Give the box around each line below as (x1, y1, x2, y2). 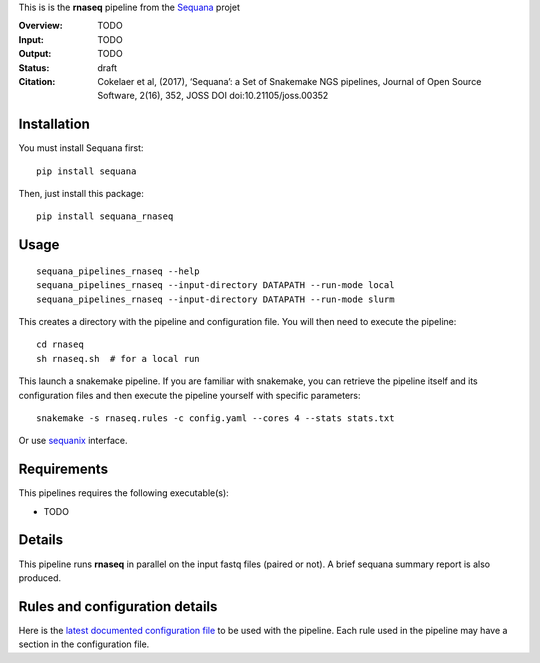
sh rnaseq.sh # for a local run (36, 353, 200, 364)
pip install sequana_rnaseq (36, 211, 174, 222)
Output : (18, 48, 52, 60)
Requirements (18, 461, 109, 478)
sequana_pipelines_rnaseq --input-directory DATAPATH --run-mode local (36, 280, 395, 291)
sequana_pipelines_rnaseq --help (36, 265, 200, 277)
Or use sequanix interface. (18, 435, 128, 447)
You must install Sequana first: (18, 142, 144, 154)
